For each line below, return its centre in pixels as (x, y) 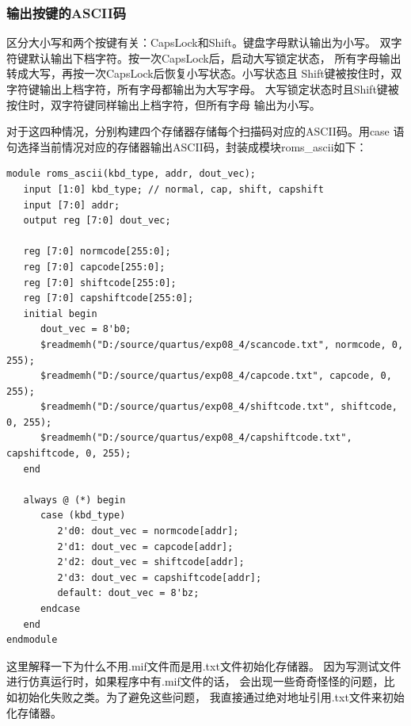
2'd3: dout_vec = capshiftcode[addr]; (160, 577)
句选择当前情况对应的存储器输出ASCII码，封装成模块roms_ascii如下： (187, 146)
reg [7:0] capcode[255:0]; (94, 267)
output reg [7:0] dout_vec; (97, 221)
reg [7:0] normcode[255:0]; (97, 252)
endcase (60, 609)
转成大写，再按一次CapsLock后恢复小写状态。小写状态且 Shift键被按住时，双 (204, 73)
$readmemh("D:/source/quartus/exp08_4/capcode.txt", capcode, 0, (216, 376)
